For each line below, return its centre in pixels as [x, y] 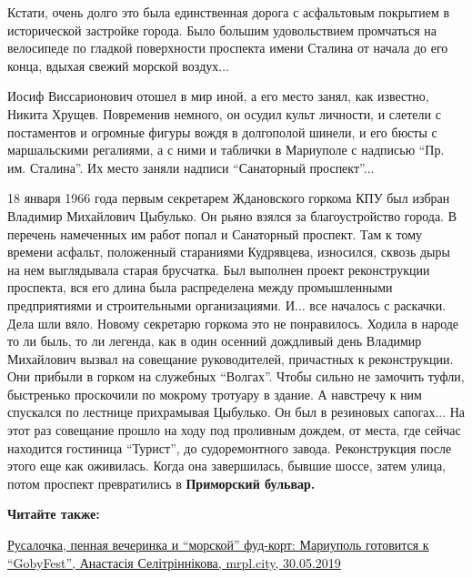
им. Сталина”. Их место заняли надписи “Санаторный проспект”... [191, 167]
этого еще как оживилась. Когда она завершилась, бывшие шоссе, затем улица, [227, 466]
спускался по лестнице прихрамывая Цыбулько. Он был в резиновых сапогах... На [236, 412]
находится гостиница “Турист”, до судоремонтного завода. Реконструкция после [230, 447]
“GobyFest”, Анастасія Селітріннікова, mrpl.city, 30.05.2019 [174, 562]
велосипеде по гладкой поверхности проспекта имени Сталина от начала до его [228, 48]
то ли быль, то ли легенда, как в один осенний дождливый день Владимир [215, 341]
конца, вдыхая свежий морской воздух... [118, 65]
